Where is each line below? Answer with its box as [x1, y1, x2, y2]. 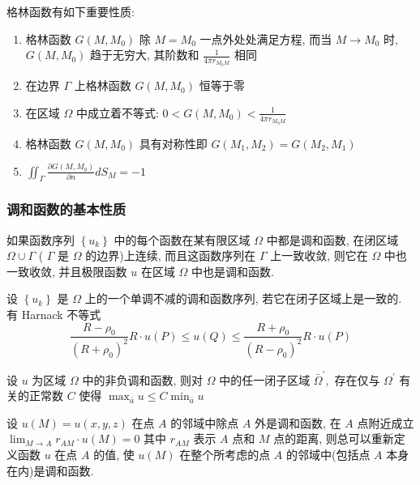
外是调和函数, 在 [255, 414, 341, 431]
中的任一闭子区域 [219, 371, 311, 388]
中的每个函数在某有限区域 [114, 231, 251, 248]
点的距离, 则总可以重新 [273, 430, 394, 447]
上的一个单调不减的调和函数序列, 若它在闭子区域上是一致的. [84, 290, 402, 307]
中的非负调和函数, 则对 [82, 371, 204, 388]
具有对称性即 [139, 134, 208, 151]
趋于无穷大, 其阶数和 [90, 46, 199, 63]
